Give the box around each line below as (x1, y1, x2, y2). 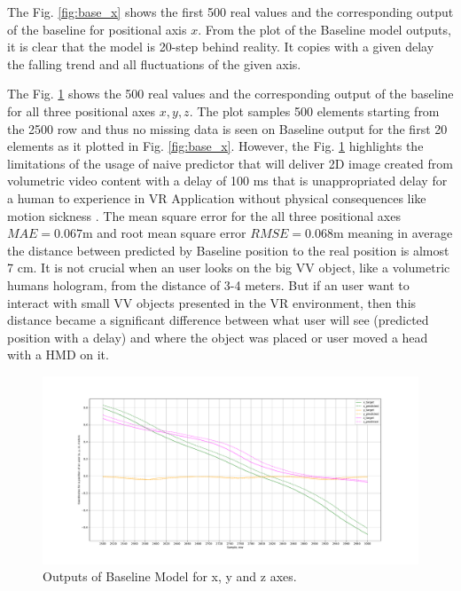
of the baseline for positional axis (7, 20, 187, 38)
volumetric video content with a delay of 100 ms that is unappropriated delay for (7, 171, 448, 190)
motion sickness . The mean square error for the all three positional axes (7, 206, 401, 225)
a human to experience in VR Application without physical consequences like (7, 188, 426, 207)
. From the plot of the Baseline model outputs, (198, 20, 451, 38)
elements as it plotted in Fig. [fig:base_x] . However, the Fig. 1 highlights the (7, 137, 424, 155)
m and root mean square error (82, 224, 246, 242)
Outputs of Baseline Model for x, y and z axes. (43, 567, 297, 586)
